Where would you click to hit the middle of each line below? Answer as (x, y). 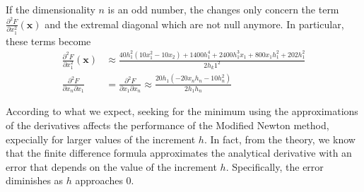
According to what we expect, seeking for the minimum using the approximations (182, 111)
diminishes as (35, 180)
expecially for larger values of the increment (101, 139)
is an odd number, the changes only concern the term (223, 9)
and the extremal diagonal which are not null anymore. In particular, (194, 24)
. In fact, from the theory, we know (280, 139)
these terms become (48, 41)
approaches (99, 180)
